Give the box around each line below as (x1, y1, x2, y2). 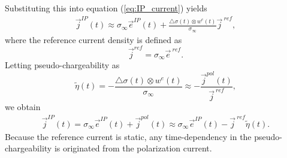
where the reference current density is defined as (5, 33, 182, 45)
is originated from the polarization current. (54, 142, 212, 154)
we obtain (5, 101, 41, 113)
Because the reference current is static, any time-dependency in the (5, 130, 252, 142)
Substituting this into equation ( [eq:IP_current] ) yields (5, 2, 207, 14)
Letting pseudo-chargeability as (5, 59, 120, 71)
